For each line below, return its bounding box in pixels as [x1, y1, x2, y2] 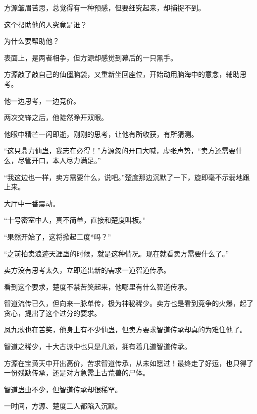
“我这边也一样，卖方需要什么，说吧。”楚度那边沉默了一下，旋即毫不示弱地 [4, 172, 243, 182]
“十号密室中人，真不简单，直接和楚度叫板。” [4, 215, 146, 225]
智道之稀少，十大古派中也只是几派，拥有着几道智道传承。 [4, 341, 191, 352]
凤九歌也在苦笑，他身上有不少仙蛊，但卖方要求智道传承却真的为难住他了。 [4, 324, 247, 335]
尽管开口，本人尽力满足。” [17, 155, 101, 165]
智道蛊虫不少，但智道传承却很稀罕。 [4, 384, 122, 394]
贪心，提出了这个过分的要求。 [4, 307, 101, 318]
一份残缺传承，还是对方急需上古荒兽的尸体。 [4, 367, 150, 378]
